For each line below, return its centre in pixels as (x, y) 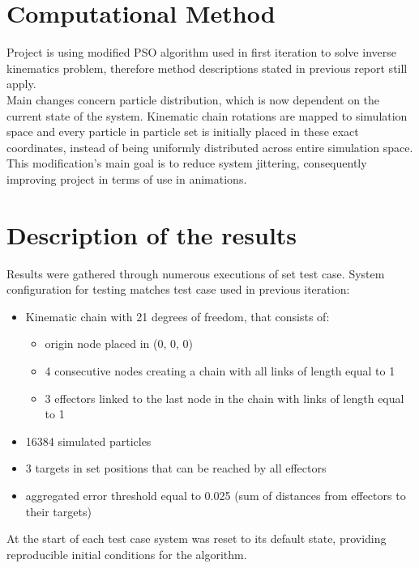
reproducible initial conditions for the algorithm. (127, 554)
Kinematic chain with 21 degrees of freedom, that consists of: (177, 316)
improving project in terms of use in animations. (127, 178)
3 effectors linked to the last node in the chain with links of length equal (224, 398)
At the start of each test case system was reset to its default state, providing (197, 538)
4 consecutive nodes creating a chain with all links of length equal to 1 (220, 370)
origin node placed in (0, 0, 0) (119, 343)
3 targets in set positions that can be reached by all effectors (176, 468)
